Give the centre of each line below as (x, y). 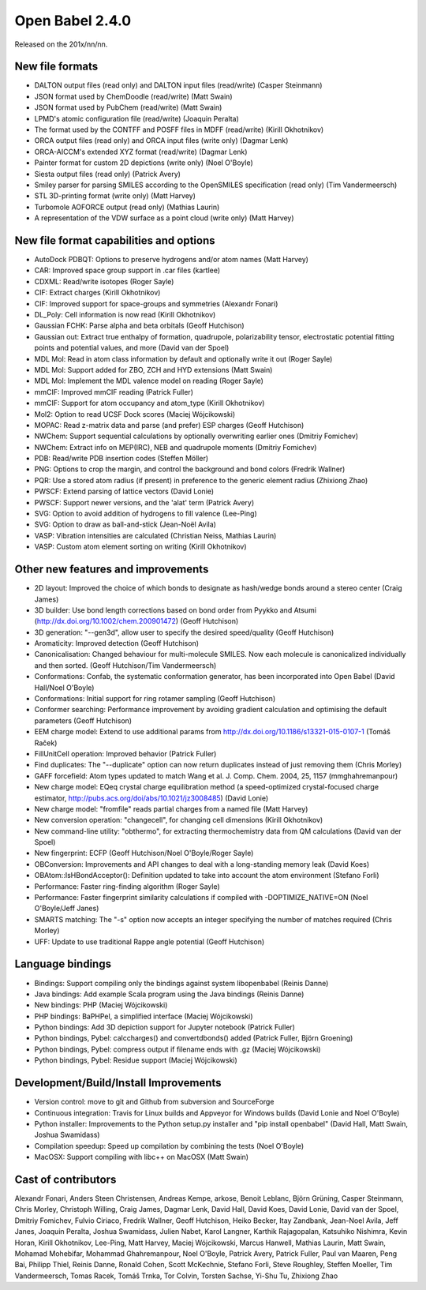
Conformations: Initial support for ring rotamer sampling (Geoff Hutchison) (155, 699)
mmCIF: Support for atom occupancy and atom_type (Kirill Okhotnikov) (149, 403)
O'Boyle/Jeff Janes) (67, 909)
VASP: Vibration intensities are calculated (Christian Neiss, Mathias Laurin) (155, 535)
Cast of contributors (65, 1179)
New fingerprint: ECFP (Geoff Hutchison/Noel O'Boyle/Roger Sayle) (144, 853)
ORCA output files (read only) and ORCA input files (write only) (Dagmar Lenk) (161, 141)
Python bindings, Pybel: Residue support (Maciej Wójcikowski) (136, 1060)
